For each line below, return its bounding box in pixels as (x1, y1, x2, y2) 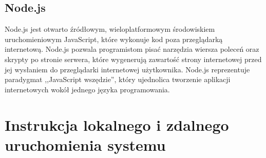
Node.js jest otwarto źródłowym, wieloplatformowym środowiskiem (5, 24, 215, 34)
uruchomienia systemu (5, 134, 166, 155)
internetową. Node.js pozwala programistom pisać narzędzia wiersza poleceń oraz (5, 44, 259, 54)
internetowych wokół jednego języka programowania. (5, 84, 170, 94)
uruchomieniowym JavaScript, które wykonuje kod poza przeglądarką (5, 33, 223, 44)
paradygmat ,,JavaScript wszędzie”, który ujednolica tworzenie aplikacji (5, 74, 231, 85)
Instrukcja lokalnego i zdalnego (5, 114, 229, 135)
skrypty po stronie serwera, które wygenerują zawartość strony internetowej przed (5, 53, 262, 64)
